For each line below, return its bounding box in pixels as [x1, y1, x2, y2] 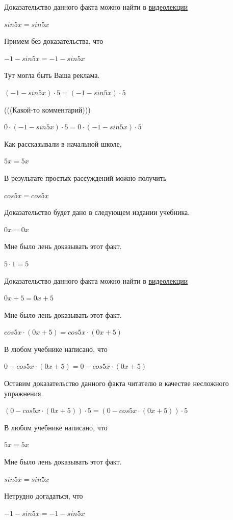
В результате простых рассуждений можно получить [4, 172, 167, 183]
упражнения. [4, 388, 43, 398]
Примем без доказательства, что [4, 36, 103, 46]
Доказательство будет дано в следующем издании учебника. [4, 207, 190, 217]
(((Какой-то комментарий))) [4, 104, 91, 115]
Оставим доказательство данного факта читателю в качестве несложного [4, 378, 229, 389]
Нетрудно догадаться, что [4, 490, 83, 501]
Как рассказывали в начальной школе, [4, 138, 122, 149]
